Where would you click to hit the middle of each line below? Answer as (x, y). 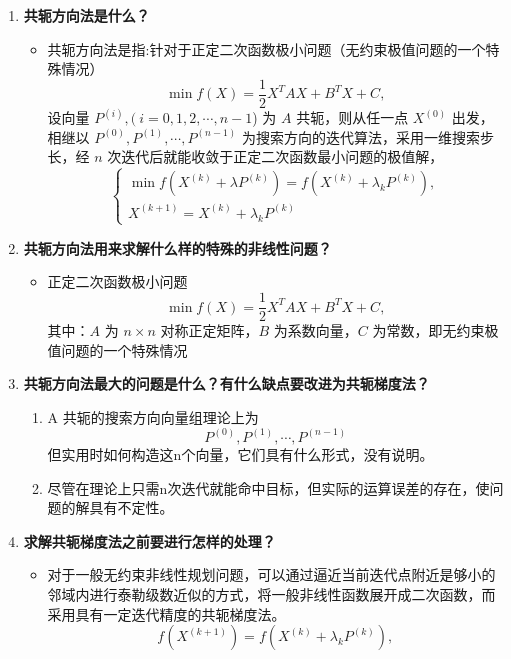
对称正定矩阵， (209, 330)
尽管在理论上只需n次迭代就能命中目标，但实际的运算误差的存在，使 (268, 487)
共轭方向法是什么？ (86, 15)
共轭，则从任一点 (352, 117)
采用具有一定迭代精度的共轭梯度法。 (166, 613)
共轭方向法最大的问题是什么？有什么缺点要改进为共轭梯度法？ (226, 383)
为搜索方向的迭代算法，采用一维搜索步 (367, 136)
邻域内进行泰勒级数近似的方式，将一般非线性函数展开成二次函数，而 (271, 593)
